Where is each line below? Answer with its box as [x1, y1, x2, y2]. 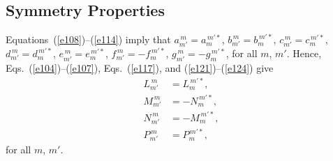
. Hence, [286, 46, 322, 61]
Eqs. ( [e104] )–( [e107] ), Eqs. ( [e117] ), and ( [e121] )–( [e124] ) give [6, 61, 274, 75]
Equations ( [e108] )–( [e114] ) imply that [6, 32, 171, 47]
